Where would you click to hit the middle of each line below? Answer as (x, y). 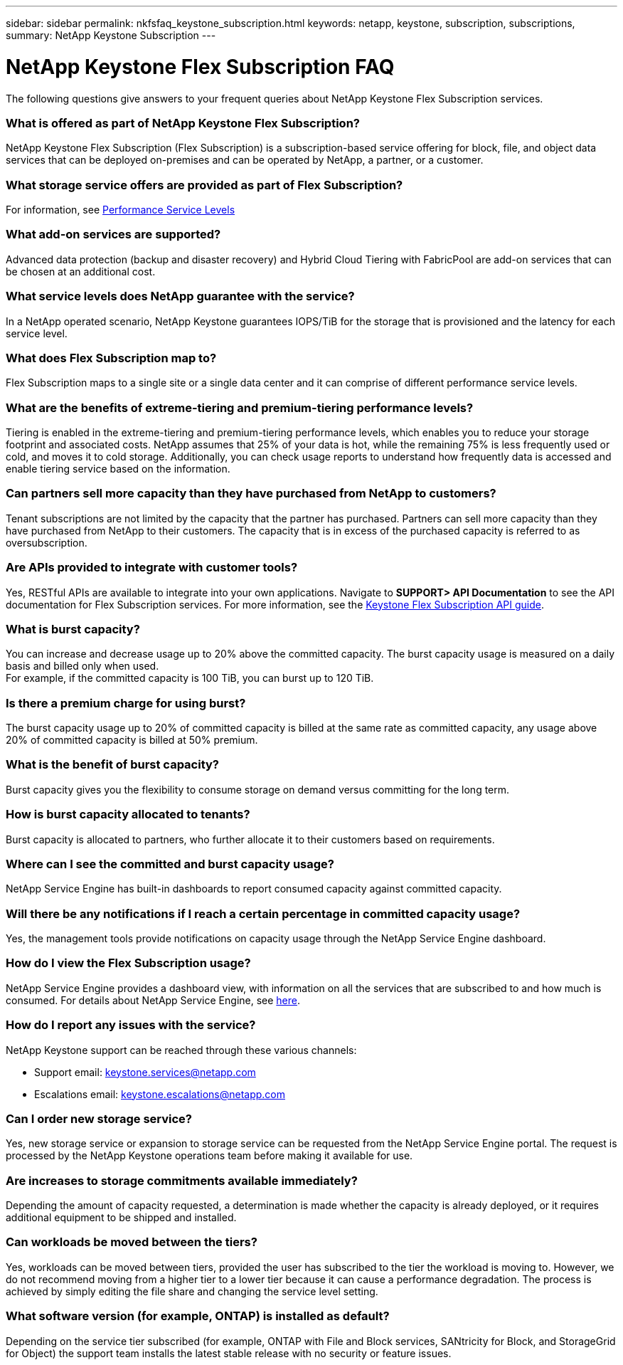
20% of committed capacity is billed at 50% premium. (132, 740)
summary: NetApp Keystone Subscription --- (111, 35)
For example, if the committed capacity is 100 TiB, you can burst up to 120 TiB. (190, 678)
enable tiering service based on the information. (118, 469)
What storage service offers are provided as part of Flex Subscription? (204, 185)
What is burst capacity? (73, 629)
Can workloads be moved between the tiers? (132, 1242)
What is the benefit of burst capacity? (113, 765)
